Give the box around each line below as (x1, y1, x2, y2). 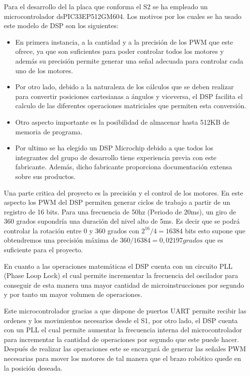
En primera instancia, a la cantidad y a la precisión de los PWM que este (15, 36, 233, 47)
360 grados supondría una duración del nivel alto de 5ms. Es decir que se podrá (4, 216, 240, 226)
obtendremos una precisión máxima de (4, 235, 118, 245)
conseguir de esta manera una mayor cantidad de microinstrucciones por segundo (4, 279, 244, 290)
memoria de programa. (15, 126, 83, 136)
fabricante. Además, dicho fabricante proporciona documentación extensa (15, 162, 232, 172)
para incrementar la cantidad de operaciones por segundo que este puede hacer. (4, 334, 239, 344)
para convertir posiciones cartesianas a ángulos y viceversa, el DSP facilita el (15, 91, 243, 101)
